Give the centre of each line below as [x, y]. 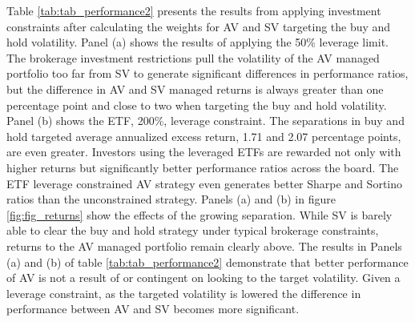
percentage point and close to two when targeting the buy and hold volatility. [197, 105]
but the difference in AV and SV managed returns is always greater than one [195, 89]
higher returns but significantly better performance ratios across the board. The [203, 167]
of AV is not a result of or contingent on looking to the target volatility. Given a [203, 278]
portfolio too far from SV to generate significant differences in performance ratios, [207, 73]
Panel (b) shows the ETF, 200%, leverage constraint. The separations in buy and [205, 121]
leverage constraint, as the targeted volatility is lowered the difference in [184, 293]
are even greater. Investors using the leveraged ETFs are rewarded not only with [204, 152]
